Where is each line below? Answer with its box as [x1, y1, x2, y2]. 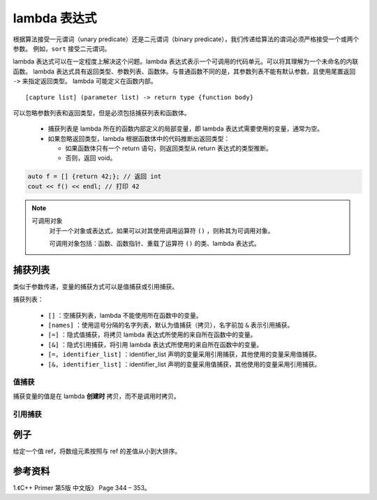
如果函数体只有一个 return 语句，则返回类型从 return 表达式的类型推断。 [65, 144, 272, 153]
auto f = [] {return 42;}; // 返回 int [27, 172, 162, 181]
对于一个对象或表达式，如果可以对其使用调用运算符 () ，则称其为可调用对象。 [49, 226, 274, 235]
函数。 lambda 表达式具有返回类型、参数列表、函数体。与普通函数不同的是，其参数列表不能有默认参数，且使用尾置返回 [13, 67, 356, 75]
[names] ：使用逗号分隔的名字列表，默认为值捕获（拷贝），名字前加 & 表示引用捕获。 [47, 321, 294, 330]
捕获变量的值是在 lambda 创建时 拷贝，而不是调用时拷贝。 [13, 392, 181, 400]
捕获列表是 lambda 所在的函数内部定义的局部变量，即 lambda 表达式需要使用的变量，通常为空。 [47, 124, 324, 133]
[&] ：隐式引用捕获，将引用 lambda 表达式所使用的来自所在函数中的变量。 [47, 340, 263, 348]
